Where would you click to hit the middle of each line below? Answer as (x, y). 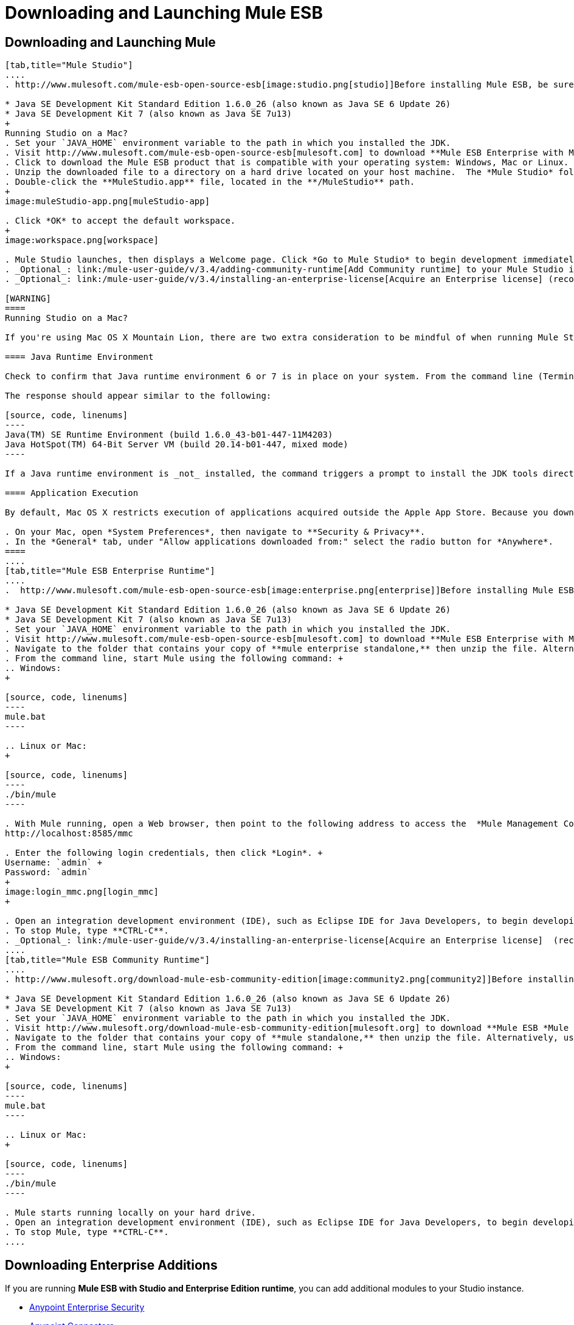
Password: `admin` (49, 872)
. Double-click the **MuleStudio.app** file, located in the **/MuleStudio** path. (210, 182)
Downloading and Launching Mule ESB (164, 13)
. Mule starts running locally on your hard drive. (131, 1213)
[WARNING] (28, 299)
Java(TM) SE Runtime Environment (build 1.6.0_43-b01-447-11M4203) (169, 435)
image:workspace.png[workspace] (82, 240)
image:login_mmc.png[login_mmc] (82, 892)
